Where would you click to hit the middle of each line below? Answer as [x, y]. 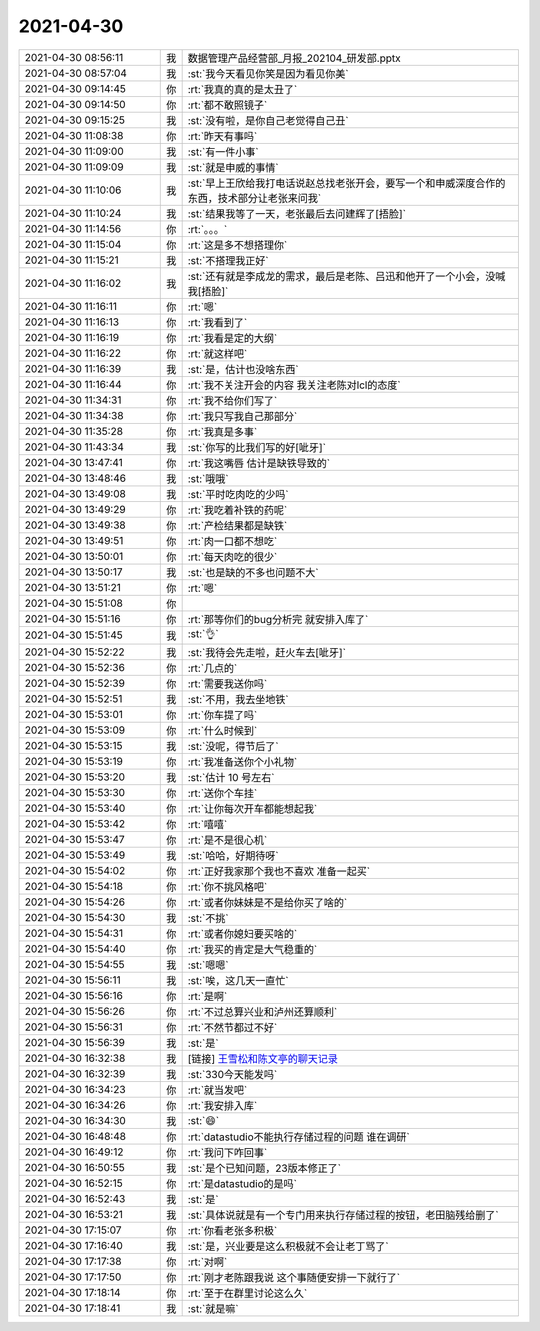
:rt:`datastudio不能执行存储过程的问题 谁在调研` [298, 1137]
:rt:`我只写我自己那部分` [242, 416]
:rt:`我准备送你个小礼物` [242, 762]
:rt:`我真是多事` [222, 432]
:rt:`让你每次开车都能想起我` [252, 808]
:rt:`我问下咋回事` [227, 1152]
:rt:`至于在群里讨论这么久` [247, 1293]
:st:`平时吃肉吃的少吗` [238, 494]
